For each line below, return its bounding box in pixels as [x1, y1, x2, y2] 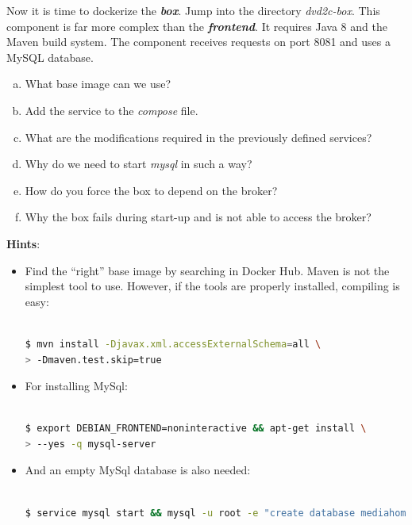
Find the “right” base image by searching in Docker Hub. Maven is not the [25, 262, 390, 278]
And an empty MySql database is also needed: [25, 462, 251, 478]
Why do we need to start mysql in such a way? [25, 155, 252, 172]
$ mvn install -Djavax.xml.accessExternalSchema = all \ [25, 338, 322, 350]
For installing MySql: [25, 377, 128, 394]
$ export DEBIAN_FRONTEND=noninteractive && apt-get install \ [25, 423, 367, 435]
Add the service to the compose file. [25, 102, 198, 118]
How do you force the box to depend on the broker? [25, 182, 278, 198]
